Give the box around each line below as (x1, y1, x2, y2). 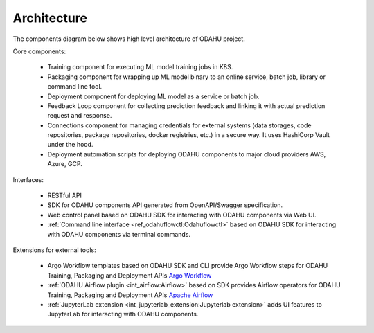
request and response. (47, 111, 112, 120)
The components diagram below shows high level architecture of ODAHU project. (12, 35, 245, 43)
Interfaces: (12, 175, 44, 183)
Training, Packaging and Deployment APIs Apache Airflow (47, 291, 213, 299)
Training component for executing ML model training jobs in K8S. (47, 63, 233, 71)
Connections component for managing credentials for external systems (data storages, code (47, 121, 312, 129)
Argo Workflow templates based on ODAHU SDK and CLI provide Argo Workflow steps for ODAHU (47, 262, 328, 270)
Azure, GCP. (47, 160, 83, 168)
